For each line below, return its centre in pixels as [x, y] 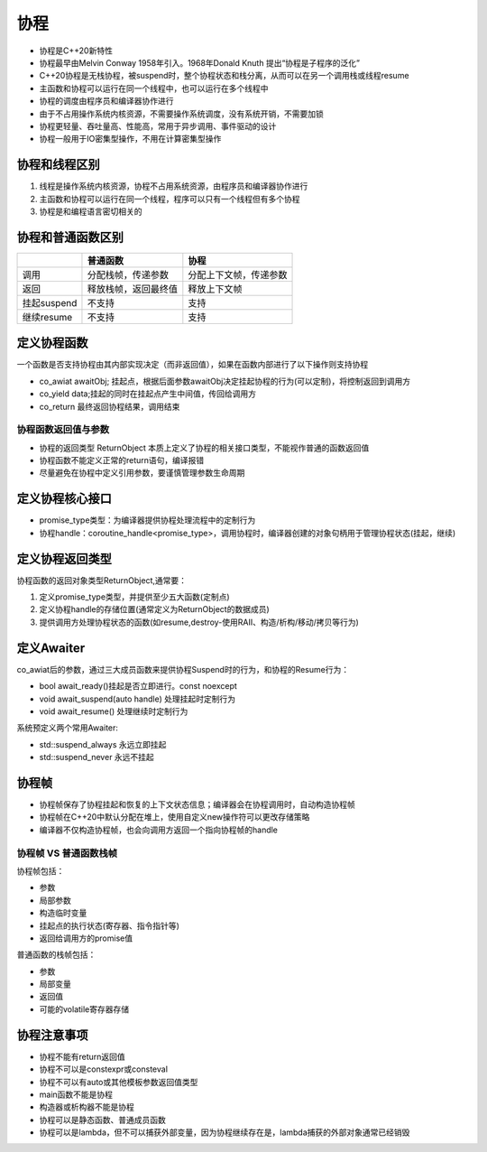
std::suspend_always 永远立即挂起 [103, 744]
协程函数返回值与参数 [63, 430]
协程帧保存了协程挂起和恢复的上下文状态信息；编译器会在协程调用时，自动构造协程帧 [197, 804]
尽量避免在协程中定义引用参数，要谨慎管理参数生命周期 [142, 473]
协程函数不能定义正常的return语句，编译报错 [122, 460]
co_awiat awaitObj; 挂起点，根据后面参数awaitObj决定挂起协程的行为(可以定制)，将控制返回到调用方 [225, 381]
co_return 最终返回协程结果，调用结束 [110, 406]
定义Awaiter [51, 648]
